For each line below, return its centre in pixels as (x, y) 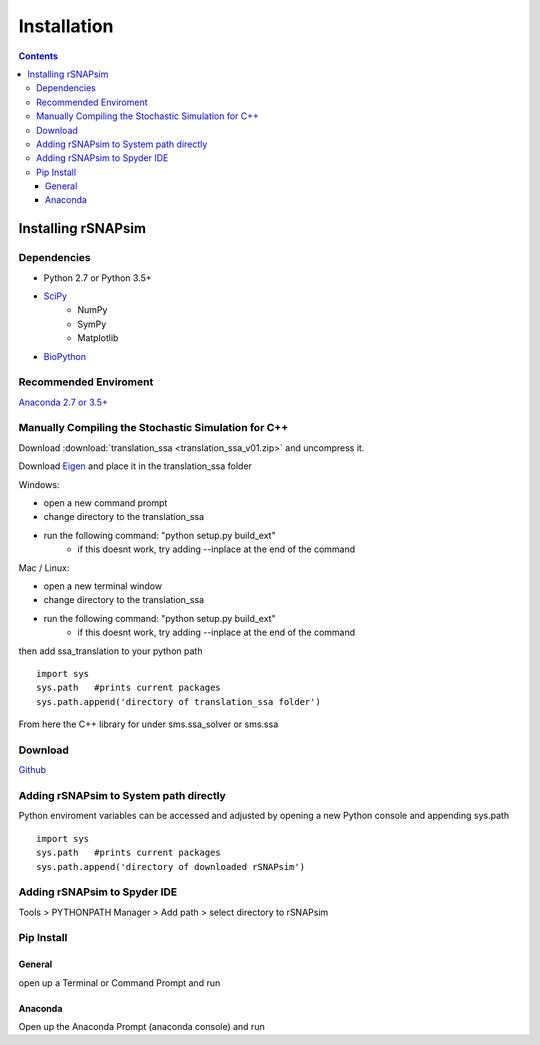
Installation (66, 26)
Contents (38, 56)
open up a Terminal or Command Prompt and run (119, 982)
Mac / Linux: (44, 567)
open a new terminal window (103, 586)
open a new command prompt (105, 503)
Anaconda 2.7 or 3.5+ (63, 402)
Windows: (39, 484)
